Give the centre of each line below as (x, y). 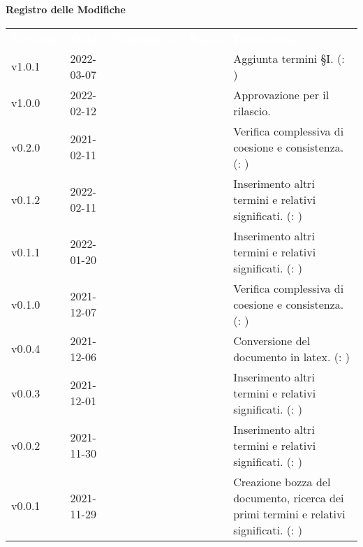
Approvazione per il (281, 94)
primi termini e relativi (289, 513)
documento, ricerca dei (289, 497)
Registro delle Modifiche (66, 9)
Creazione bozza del (282, 481)
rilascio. (252, 110)
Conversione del (272, 340)
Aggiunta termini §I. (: (289, 58)
